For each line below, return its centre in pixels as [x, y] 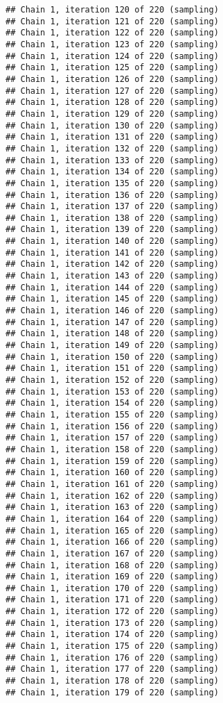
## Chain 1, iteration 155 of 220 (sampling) [112, 414]
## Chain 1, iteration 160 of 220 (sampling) [112, 473]
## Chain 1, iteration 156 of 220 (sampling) [112, 426]
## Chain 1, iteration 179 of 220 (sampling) [112, 692]
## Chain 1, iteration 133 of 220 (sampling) [112, 160]
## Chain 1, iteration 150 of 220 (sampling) [112, 357]
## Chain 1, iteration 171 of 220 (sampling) [112, 600]
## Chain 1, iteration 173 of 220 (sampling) [112, 623]
